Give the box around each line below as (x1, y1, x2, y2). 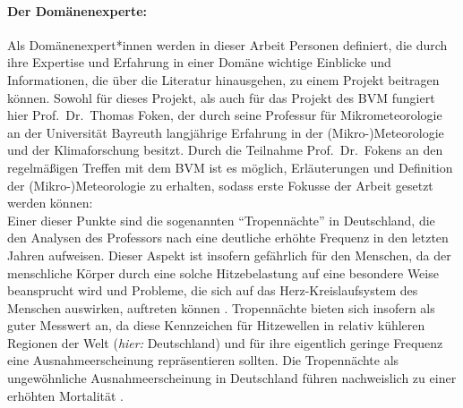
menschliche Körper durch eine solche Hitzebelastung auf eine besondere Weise (7, 263, 439, 282)
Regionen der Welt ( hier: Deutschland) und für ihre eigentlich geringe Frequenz (7, 333, 443, 352)
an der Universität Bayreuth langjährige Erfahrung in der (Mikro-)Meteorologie (7, 123, 444, 141)
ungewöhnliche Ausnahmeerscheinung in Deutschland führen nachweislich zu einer (7, 369, 457, 387)
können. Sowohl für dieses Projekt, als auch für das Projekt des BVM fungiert (7, 88, 435, 106)
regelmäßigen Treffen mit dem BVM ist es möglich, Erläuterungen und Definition (7, 157, 453, 176)
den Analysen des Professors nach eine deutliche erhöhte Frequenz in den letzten (7, 228, 449, 247)
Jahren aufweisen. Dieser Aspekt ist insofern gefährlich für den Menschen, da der (7, 245, 451, 264)
